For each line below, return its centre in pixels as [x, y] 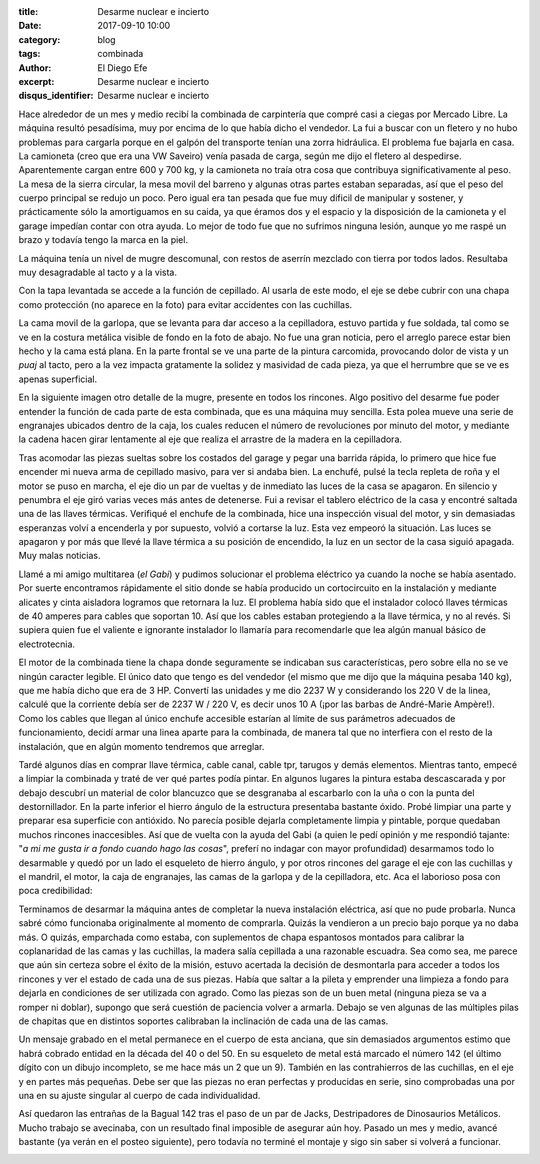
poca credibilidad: [55, 891]
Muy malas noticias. [59, 556]
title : [28, 11]
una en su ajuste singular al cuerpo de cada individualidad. [139, 1095]
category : [39, 39]
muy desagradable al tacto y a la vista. [98, 272]
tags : [29, 54]
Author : [35, 67]
